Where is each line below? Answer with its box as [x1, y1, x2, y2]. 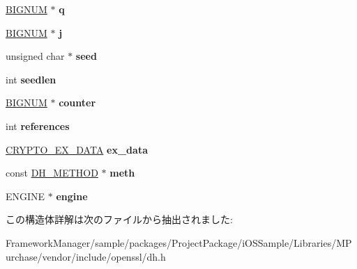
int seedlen [6, 72, 56, 86]
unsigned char [6, 49, 65, 63]
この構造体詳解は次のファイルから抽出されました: [6, 212, 233, 227]
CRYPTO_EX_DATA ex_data [6, 142, 148, 156]
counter [59, 95, 96, 110]
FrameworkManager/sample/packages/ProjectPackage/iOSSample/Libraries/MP [6, 235, 352, 250]
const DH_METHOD [6, 165, 98, 180]
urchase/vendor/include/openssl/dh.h [6, 249, 166, 263]
